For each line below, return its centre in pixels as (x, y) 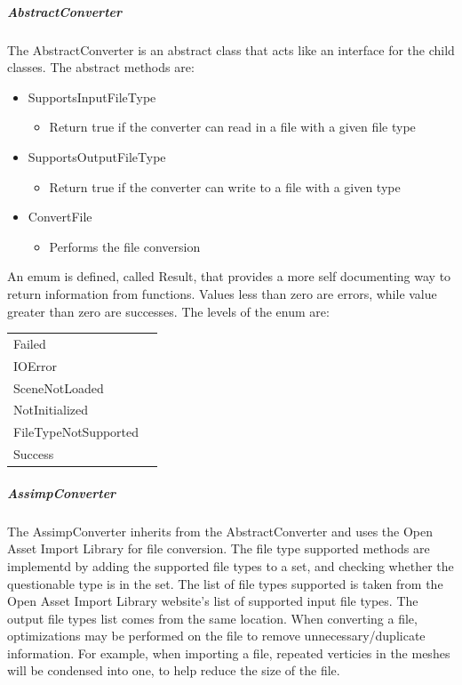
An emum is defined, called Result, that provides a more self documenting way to (229, 276)
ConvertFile (60, 217)
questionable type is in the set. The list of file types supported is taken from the (225, 583)
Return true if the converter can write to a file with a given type (225, 186)
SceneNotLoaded (59, 387)
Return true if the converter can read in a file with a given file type (232, 127)
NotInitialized (51, 410)
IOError (35, 365)
